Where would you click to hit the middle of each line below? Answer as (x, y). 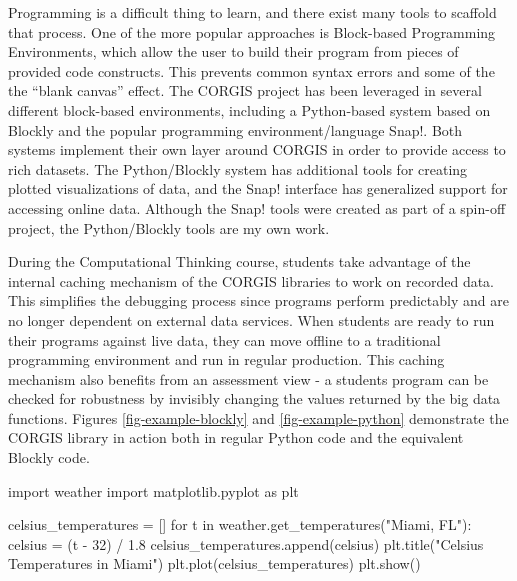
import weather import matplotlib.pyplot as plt (153, 490)
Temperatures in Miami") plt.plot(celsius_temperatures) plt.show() (214, 563)
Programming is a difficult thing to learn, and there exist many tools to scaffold (252, 12)
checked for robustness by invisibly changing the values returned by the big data (254, 398)
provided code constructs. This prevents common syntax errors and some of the (251, 70)
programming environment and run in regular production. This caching (226, 359)
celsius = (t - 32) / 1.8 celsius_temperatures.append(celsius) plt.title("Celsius (246, 543)
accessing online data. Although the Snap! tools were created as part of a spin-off (257, 207)
